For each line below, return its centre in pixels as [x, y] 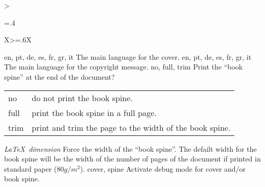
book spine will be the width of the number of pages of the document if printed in [132, 159]
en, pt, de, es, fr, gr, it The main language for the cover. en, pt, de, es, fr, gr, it [128, 56]
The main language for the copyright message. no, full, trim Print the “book [124, 67]
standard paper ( [31, 168]
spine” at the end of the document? [59, 76]
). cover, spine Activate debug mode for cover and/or [163, 168]
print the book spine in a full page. [94, 112]
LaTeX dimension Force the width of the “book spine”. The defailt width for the [130, 148]
